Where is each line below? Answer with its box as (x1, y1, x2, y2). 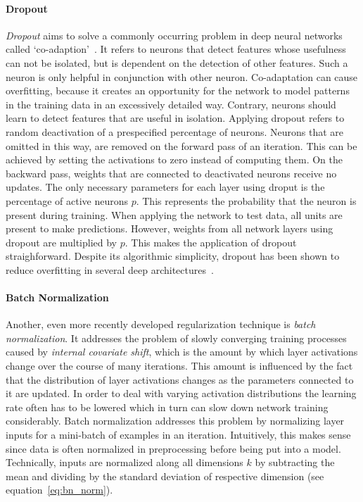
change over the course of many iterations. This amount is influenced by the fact (6, 358, 353, 373)
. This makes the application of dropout (125, 234, 297, 249)
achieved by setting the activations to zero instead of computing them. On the (6, 152, 343, 167)
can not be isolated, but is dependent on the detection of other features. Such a (6, 55, 348, 70)
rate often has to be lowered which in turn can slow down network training (6, 399, 329, 414)
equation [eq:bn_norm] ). (6, 482, 113, 497)
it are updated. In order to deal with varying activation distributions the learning (6, 386, 357, 401)
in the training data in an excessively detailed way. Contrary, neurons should (6, 96, 336, 111)
